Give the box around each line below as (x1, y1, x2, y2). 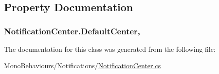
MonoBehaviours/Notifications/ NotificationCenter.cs (4, 60, 161, 70)
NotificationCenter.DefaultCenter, (4, 25, 141, 37)
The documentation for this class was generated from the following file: (4, 44, 216, 54)
